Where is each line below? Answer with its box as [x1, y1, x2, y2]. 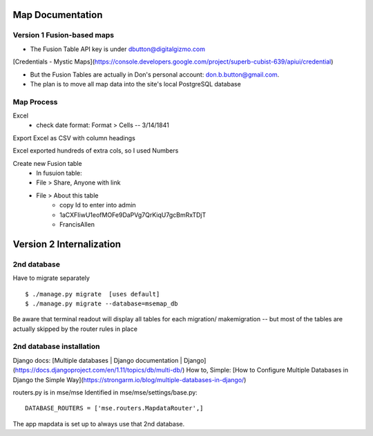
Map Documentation [12, 9, 103, 21]
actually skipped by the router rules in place [12, 325, 138, 333]
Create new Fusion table [12, 159, 82, 167]
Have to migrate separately [12, 274, 90, 283]
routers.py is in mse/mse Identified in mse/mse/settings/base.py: [12, 388, 198, 397]
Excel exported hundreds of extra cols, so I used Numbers [12, 146, 179, 155]
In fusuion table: [36, 169, 82, 178]
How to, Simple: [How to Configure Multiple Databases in [186, 366, 349, 375]
